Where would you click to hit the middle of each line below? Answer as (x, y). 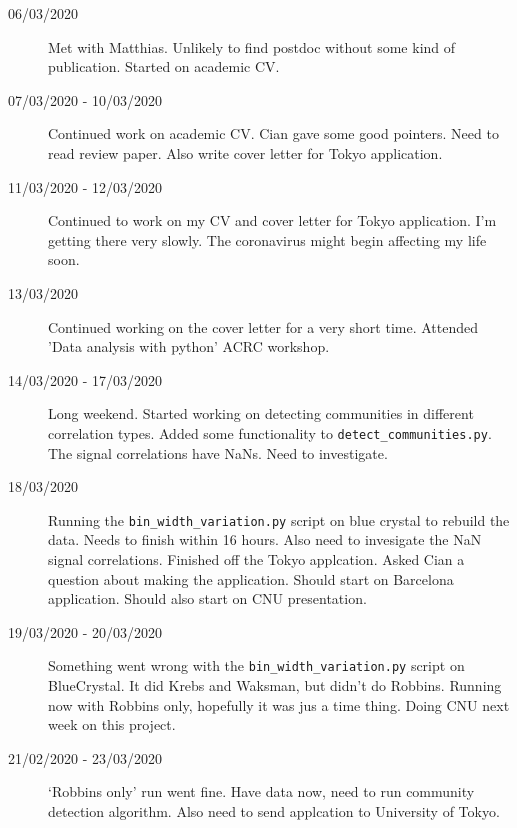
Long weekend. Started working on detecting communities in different (261, 413)
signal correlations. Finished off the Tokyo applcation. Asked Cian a (256, 559)
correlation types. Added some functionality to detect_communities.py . (270, 432)
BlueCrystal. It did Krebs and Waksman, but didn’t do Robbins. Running (275, 685)
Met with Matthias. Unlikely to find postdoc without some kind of (252, 46)
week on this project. (112, 724)
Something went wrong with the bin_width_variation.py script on (256, 665)
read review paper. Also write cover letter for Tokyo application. (245, 152)
